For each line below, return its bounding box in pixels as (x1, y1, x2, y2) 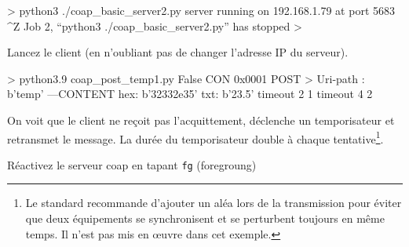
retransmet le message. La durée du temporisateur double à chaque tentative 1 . (7, 128, 384, 147)
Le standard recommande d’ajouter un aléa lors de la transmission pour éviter (25, 194, 402, 211)
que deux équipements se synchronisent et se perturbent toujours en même (25, 210, 385, 227)
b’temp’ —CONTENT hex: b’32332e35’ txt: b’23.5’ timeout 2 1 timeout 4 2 (7, 85, 373, 102)
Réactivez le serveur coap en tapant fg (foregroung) (7, 156, 257, 173)
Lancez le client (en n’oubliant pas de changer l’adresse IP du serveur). (7, 44, 349, 60)
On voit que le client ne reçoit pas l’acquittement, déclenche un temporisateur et (7, 111, 395, 128)
